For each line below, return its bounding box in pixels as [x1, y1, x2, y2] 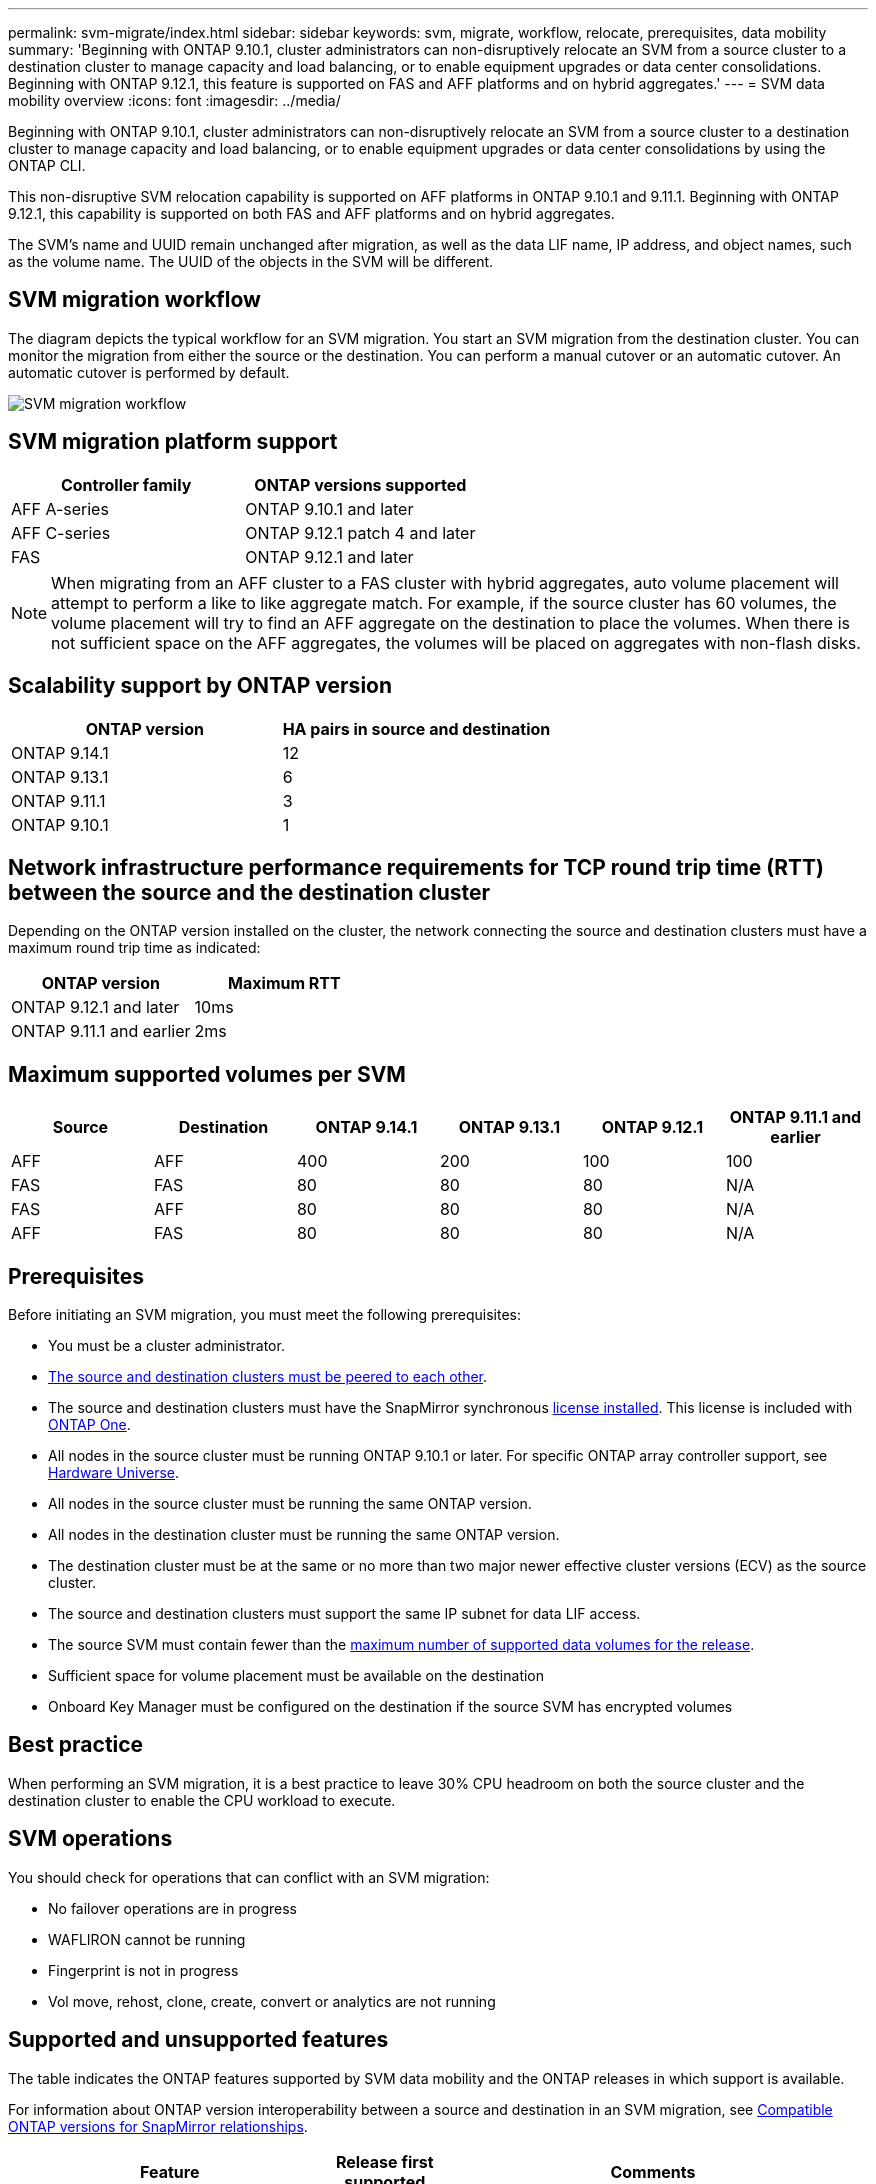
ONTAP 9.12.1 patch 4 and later [245, 522, 476, 543]
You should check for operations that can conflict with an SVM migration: [8, 1868, 490, 1886]
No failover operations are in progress [48, 1899, 297, 1917]
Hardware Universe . [48, 1464, 180, 1482]
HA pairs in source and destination [282, 718, 551, 739]
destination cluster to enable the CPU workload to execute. [8, 1791, 396, 1809]
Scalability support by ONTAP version [8, 673, 393, 699]
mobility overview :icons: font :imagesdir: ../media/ [8, 92, 341, 109]
